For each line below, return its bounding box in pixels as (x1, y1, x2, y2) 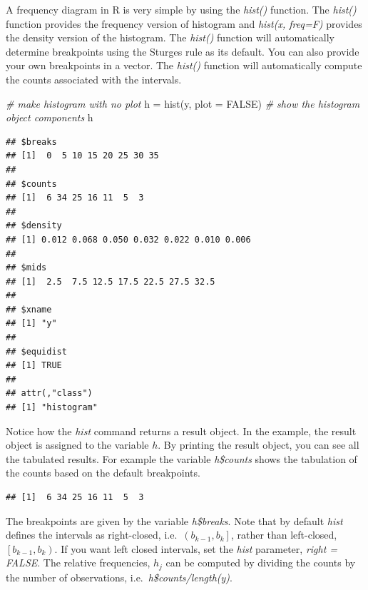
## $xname (6, 304, 52, 315)
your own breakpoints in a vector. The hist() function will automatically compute (6, 58, 362, 73)
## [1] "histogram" (6, 402, 98, 413)
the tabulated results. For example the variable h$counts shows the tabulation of (6, 451, 357, 466)
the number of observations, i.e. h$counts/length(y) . (6, 569, 232, 584)
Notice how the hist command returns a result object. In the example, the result (6, 423, 357, 438)
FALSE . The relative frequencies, (6, 555, 150, 570)
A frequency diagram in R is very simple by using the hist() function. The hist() (6, 2, 357, 16)
